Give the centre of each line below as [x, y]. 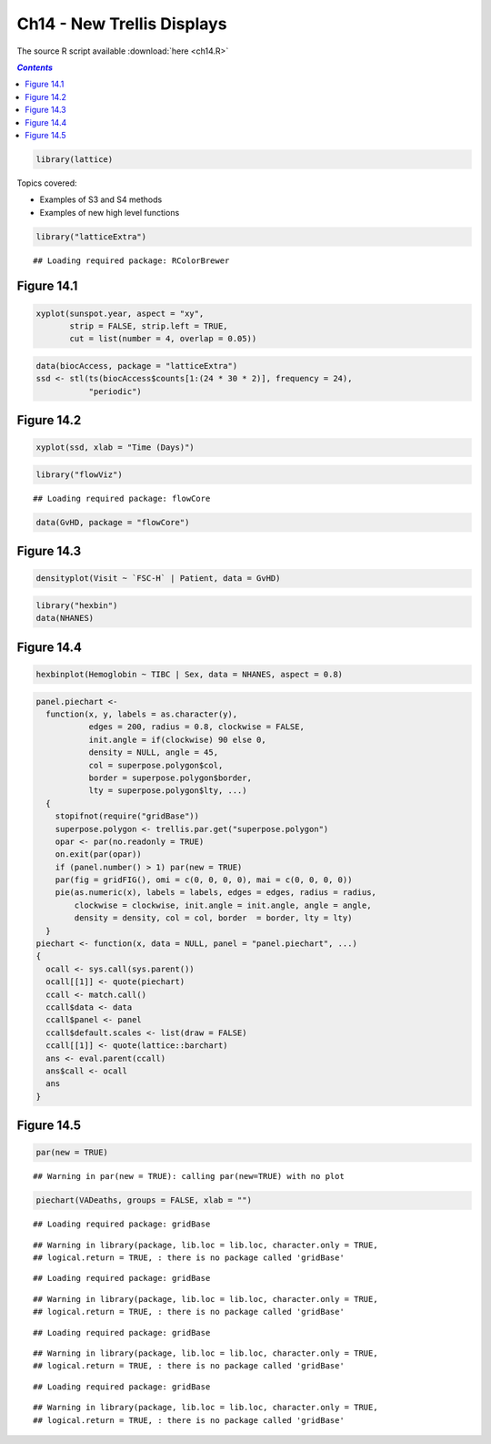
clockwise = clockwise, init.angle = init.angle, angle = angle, [223, 905]
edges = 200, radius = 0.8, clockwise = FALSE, [196, 727]
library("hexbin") [77, 606]
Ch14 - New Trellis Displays [122, 24]
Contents [35, 67]
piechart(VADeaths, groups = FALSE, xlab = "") [144, 1200]
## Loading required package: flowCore [122, 498]
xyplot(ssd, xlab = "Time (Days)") [115, 447]
